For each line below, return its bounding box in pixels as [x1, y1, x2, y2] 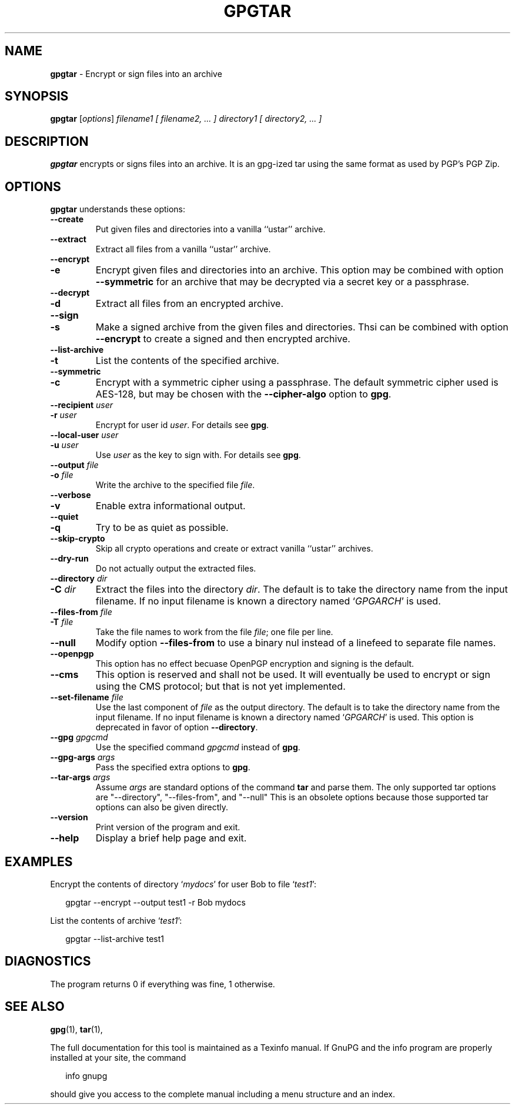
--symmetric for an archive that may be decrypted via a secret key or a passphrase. [95, 276, 469, 288]
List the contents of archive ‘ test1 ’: [50, 915, 182, 926]
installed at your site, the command [50, 1052, 186, 1063]
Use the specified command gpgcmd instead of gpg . [95, 742, 300, 753]
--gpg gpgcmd [50, 732, 108, 743]
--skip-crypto [50, 533, 105, 544]
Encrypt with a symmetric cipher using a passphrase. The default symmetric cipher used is [95, 376, 499, 389]
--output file [50, 460, 99, 470]
